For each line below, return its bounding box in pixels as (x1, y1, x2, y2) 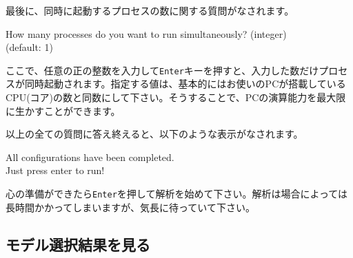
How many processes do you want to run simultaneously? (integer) (6, 26, 287, 41)
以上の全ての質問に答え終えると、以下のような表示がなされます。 (6, 127, 303, 141)
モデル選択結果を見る (6, 233, 150, 255)
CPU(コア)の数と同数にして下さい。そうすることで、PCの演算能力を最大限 (6, 90, 346, 105)
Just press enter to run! (6, 163, 105, 178)
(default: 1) (6, 40, 53, 54)
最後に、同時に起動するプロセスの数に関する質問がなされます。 (6, 3, 294, 17)
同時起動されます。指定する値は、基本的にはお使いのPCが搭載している (24, 76, 346, 91)
